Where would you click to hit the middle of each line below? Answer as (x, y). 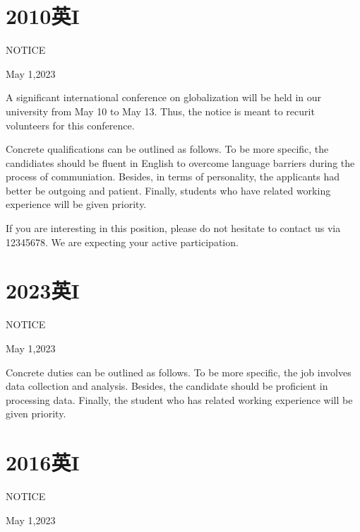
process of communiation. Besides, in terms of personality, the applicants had (173, 177)
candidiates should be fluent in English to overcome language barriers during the (180, 162)
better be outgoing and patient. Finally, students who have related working (168, 190)
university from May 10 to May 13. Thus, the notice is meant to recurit (160, 111)
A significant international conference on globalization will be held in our (164, 97)
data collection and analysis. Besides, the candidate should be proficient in (167, 386)
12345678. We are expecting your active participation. (122, 242)
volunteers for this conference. (70, 125)
